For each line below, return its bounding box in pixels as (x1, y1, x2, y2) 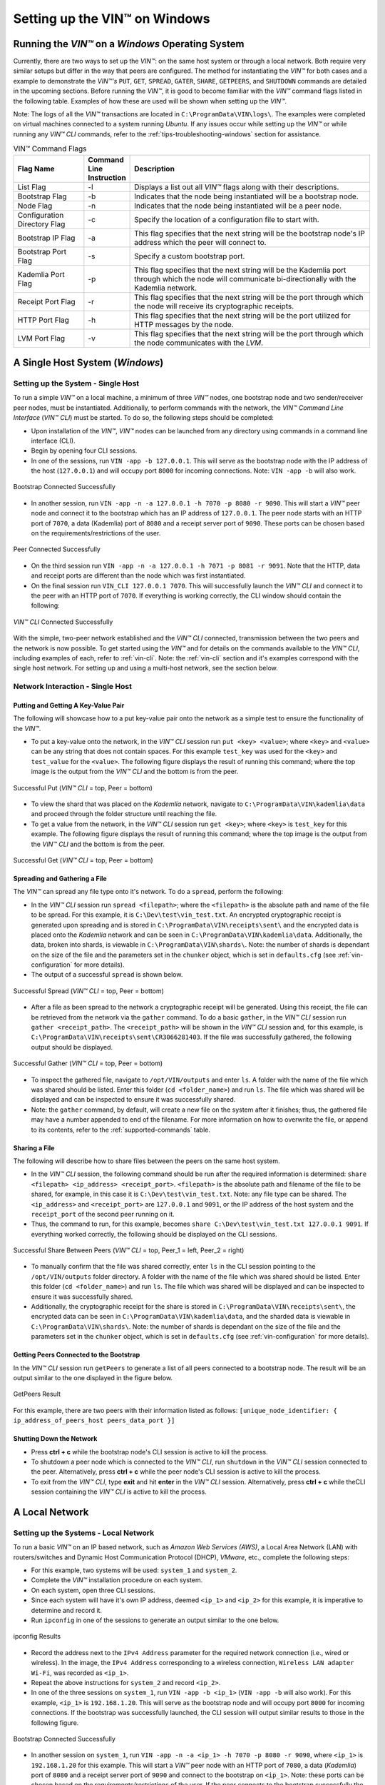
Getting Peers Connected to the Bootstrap (13, 1350, 140, 1359)
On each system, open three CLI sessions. (31, 1586, 155, 1594)
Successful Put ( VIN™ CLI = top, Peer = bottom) (13, 783, 153, 792)
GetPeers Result (13, 1389, 61, 1399)
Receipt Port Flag (17, 296, 76, 306)
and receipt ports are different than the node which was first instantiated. (31, 571, 246, 580)
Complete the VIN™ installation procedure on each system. (31, 1576, 203, 1584)
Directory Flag (17, 218, 66, 228)
